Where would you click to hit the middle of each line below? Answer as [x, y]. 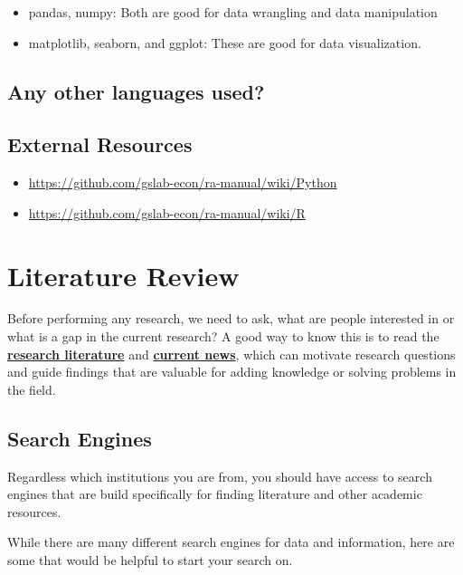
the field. [32, 389]
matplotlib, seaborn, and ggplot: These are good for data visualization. [225, 42]
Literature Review [123, 275]
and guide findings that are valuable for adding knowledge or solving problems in [232, 372]
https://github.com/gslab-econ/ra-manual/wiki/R [167, 212]
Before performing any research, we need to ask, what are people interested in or [231, 318]
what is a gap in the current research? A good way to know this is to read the [223, 336]
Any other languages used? [136, 91]
